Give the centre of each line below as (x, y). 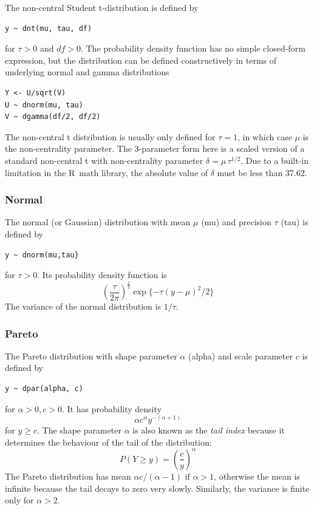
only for (19, 500)
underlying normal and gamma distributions (87, 72)
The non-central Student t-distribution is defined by (102, 7)
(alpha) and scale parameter (240, 355)
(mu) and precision (236, 222)
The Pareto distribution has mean (68, 476)
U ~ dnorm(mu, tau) (44, 105)
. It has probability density (112, 408)
